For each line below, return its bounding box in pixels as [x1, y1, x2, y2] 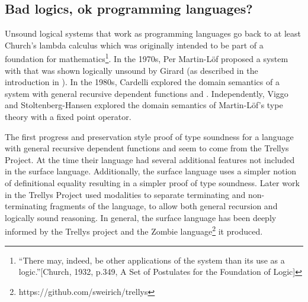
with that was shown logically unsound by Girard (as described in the [5, 64, 258, 76]
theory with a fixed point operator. [5, 111, 131, 123]
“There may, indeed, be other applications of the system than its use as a [18, 254, 285, 266]
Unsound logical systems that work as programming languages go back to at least [5, 27, 301, 40]
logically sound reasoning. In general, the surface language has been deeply [5, 211, 277, 223]
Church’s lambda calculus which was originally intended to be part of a [5, 38, 264, 51]
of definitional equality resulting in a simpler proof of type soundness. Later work [5, 176, 300, 189]
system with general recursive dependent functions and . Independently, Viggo [5, 87, 288, 99]
